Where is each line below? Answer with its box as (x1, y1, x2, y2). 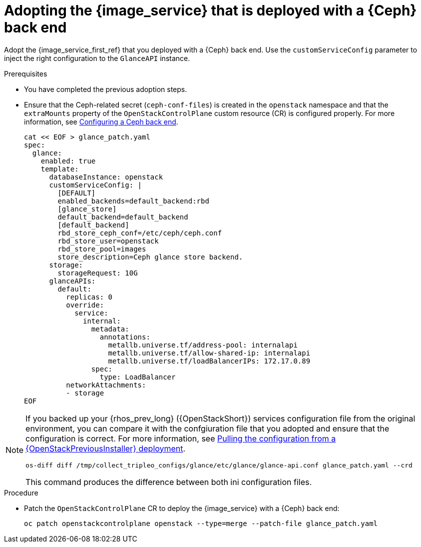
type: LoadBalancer (99, 372, 176, 381)
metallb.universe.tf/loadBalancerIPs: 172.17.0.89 (108, 356, 311, 365)
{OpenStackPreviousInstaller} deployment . (25, 443, 186, 453)
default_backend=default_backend (57, 212, 188, 221)
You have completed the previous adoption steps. (24, 84, 187, 93)
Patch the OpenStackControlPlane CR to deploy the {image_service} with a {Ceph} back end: (24, 503, 340, 512)
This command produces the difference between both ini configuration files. (25, 476, 312, 487)
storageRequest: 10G (57, 268, 138, 277)
